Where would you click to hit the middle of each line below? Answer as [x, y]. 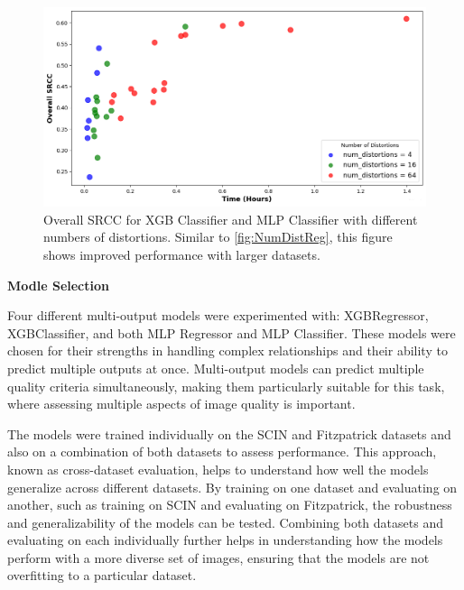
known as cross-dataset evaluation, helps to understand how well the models [218, 469]
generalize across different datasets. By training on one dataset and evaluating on [232, 487]
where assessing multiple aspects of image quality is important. [181, 404]
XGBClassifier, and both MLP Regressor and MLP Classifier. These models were [232, 332]
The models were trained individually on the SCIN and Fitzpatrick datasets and [229, 433]
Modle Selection [58, 285]
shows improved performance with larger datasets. [182, 254]
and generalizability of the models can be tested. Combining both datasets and [225, 522]
